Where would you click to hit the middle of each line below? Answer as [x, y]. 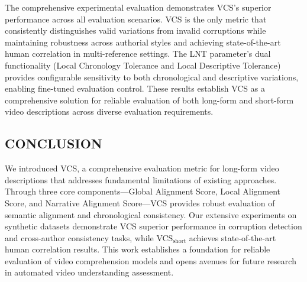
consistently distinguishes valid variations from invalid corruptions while [135, 30]
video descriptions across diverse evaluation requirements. [109, 111]
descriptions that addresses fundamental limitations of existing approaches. [141, 179]
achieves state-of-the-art [232, 237]
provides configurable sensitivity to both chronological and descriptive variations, [152, 77]
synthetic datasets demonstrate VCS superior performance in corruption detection [153, 226]
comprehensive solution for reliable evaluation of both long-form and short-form [149, 100]
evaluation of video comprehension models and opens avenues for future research [151, 260]
